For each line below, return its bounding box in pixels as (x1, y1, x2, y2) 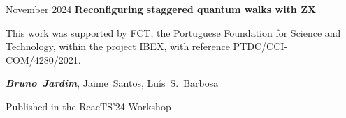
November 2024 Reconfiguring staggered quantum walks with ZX (6, 2, 317, 16)
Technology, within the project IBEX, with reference (6, 39, 230, 53)
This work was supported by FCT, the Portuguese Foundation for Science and (6, 25, 341, 40)
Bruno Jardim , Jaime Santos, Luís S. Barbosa (6, 76, 219, 90)
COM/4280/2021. (6, 52, 81, 67)
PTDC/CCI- (233, 39, 288, 53)
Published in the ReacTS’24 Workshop (6, 99, 171, 113)
